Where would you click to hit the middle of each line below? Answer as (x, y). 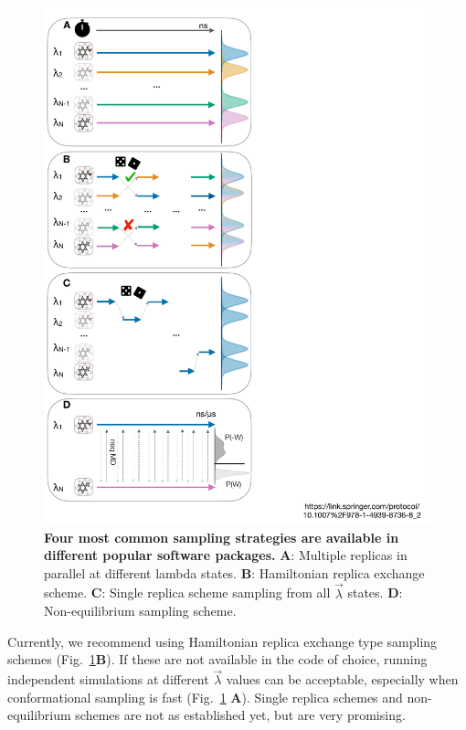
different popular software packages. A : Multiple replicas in (226, 555)
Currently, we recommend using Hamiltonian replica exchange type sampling (222, 641)
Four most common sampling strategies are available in (222, 537)
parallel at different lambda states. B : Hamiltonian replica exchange (234, 572)
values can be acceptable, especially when (342, 679)
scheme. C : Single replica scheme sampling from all (187, 592)
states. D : (375, 592)
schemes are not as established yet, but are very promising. (240, 715)
